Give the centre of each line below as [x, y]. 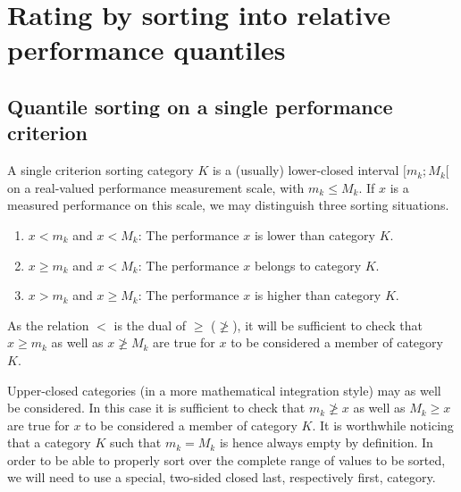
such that [135, 442]
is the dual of [150, 325]
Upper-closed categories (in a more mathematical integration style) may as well [224, 390]
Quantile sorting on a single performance [200, 106]
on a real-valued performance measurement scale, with [156, 187]
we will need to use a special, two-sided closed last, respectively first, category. [222, 477]
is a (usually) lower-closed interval [306, 170]
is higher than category [318, 295]
